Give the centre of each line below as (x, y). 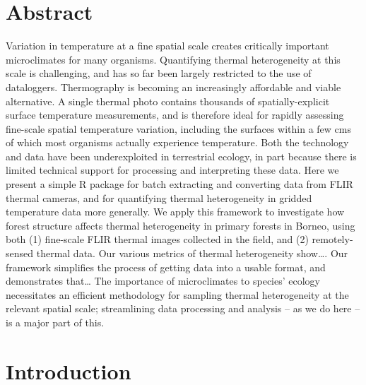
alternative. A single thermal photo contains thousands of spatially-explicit (168, 101)
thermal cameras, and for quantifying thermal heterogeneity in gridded (159, 197)
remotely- (332, 239)
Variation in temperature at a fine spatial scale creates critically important (167, 46)
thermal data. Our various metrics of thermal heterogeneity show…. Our (192, 253)
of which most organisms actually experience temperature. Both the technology (177, 142)
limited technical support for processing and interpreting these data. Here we (172, 170)
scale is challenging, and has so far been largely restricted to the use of (159, 73)
